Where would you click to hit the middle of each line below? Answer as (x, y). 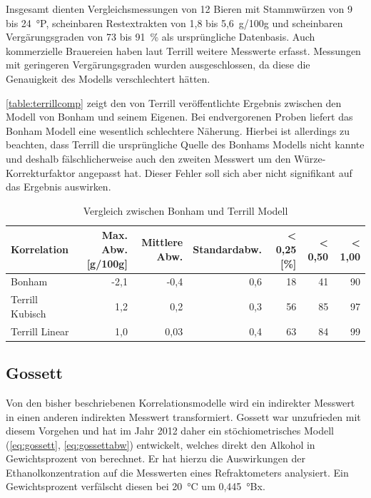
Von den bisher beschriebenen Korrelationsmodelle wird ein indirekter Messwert (181, 402)
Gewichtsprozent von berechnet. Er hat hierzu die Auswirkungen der (156, 458)
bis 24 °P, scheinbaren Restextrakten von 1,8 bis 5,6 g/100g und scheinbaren (174, 22)
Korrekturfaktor (41, 172)
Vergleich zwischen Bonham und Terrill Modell (185, 210)
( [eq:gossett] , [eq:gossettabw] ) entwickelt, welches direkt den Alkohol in (161, 444)
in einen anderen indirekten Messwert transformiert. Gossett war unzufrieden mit (183, 416)
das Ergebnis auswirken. (59, 187)
